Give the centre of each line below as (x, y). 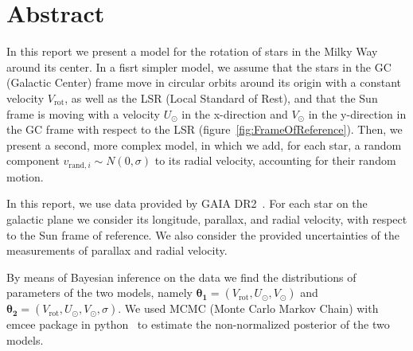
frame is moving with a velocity (83, 113)
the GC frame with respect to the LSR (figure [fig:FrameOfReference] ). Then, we (205, 129)
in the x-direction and (235, 113)
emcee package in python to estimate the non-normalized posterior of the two (198, 324)
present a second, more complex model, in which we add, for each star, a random (204, 144)
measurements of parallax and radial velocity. (117, 250)
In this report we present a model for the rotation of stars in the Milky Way (192, 51)
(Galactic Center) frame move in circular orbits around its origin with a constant (204, 82)
